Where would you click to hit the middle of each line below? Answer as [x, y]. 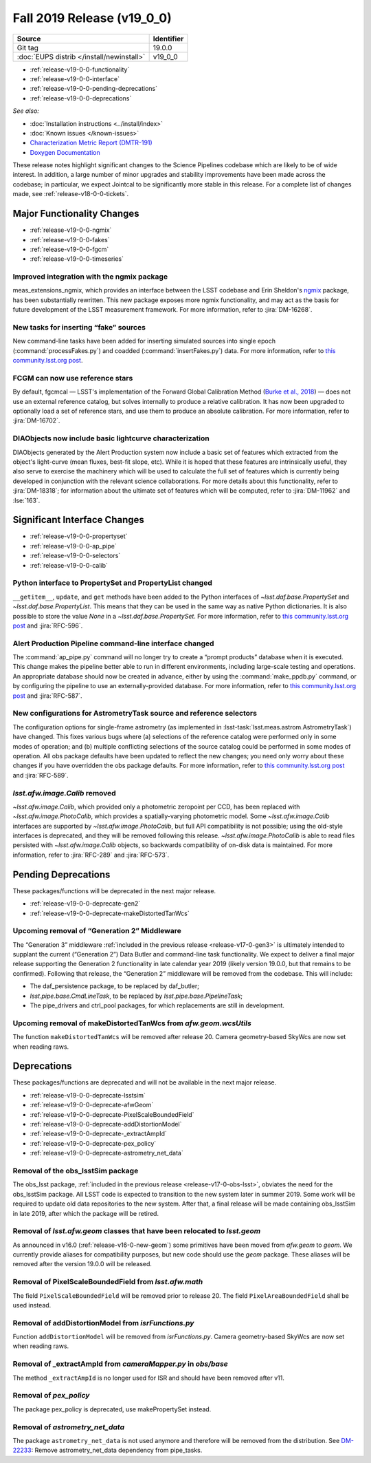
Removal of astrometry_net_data [69, 1427]
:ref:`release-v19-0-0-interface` [75, 78]
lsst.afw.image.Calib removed [64, 793]
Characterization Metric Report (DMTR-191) [91, 143]
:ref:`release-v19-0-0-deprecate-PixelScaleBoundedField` [112, 1114]
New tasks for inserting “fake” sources [79, 327]
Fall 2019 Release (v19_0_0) [92, 18]
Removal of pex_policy [51, 1396]
